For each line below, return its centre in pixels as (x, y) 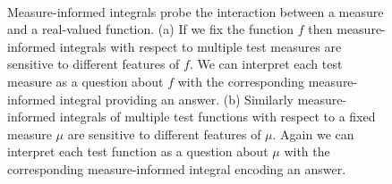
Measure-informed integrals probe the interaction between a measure (196, 11)
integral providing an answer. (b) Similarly (176, 99)
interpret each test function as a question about (138, 151)
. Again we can (313, 134)
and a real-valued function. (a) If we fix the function (151, 29)
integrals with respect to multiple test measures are (200, 46)
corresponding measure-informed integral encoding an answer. (177, 168)
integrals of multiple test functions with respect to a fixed (217, 117)
